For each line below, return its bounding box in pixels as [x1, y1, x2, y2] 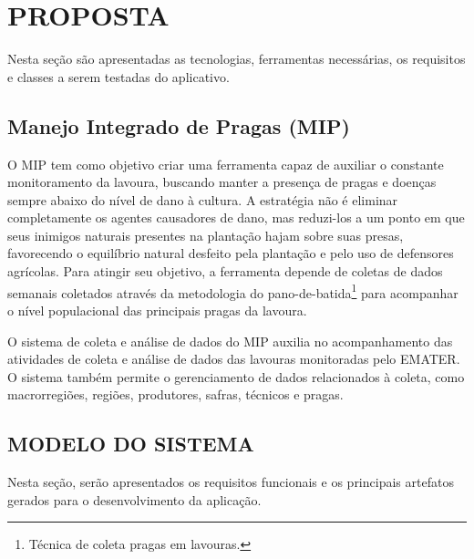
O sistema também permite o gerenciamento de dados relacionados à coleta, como [7, 367, 465, 386]
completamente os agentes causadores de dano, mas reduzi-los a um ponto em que [7, 208, 465, 227]
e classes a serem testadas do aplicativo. [7, 67, 230, 86]
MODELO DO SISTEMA [7, 430, 254, 458]
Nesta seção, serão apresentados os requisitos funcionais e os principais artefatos [7, 472, 454, 492]
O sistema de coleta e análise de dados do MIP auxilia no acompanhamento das [7, 331, 453, 350]
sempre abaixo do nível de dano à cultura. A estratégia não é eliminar [7, 190, 398, 209]
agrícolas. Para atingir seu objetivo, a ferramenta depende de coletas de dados [7, 262, 443, 281]
